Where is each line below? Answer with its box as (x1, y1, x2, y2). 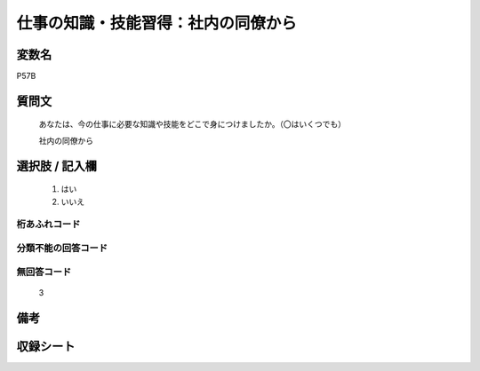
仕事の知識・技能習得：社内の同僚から (16, 13, 298, 33)
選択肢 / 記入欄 (16, 158, 98, 173)
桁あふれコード (16, 218, 81, 231)
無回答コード (16, 265, 72, 278)
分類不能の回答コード (16, 241, 108, 254)
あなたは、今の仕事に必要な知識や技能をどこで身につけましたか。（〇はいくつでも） (38, 119, 347, 130)
